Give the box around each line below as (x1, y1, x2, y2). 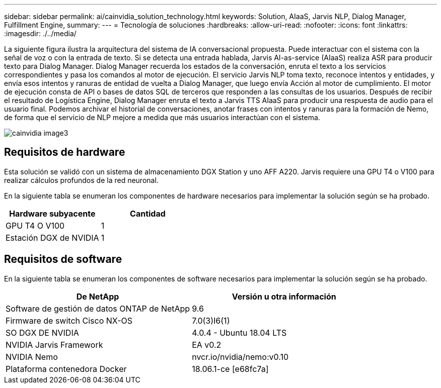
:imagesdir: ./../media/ (4, 29, 77, 38)
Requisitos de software (4, 253, 122, 266)
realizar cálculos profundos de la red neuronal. (4, 175, 159, 184)
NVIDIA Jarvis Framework (6, 339, 103, 350)
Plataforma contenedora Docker (6, 363, 127, 374)
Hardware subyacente (9, 208, 96, 219)
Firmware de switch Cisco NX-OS (6, 315, 133, 326)
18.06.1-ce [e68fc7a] (192, 363, 269, 374)
